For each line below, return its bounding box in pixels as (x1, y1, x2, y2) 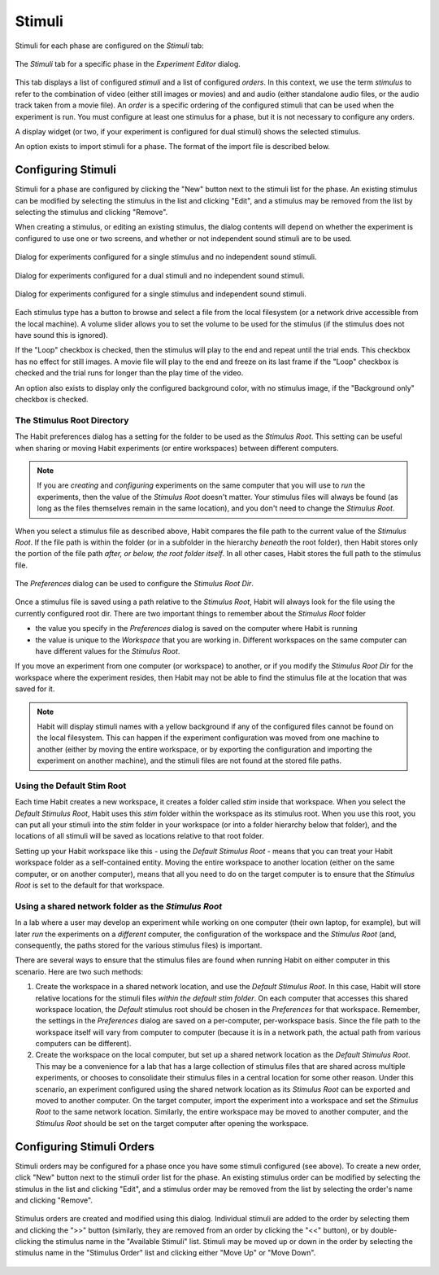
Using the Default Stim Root (15, 780, 127, 791)
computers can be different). (35, 1039, 132, 1049)
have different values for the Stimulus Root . (35, 646, 180, 656)
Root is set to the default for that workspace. (15, 880, 165, 891)
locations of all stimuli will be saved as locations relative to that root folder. (15, 831, 264, 841)
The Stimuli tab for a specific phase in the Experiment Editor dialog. (15, 59, 241, 68)
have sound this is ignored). (15, 331, 109, 340)
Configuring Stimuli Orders (15, 1140, 154, 1154)
